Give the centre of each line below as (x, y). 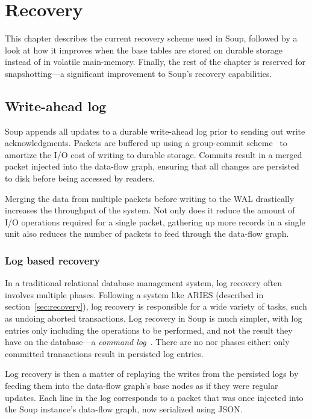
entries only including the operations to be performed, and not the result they (149, 330)
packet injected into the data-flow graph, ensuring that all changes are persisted (152, 166)
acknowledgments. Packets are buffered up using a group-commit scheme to (146, 143)
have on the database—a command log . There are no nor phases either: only (147, 342)
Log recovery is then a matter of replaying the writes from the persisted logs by (152, 374)
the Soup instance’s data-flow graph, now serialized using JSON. (124, 409)
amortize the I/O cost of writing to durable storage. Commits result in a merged (154, 154)
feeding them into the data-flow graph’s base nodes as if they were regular (142, 386)
